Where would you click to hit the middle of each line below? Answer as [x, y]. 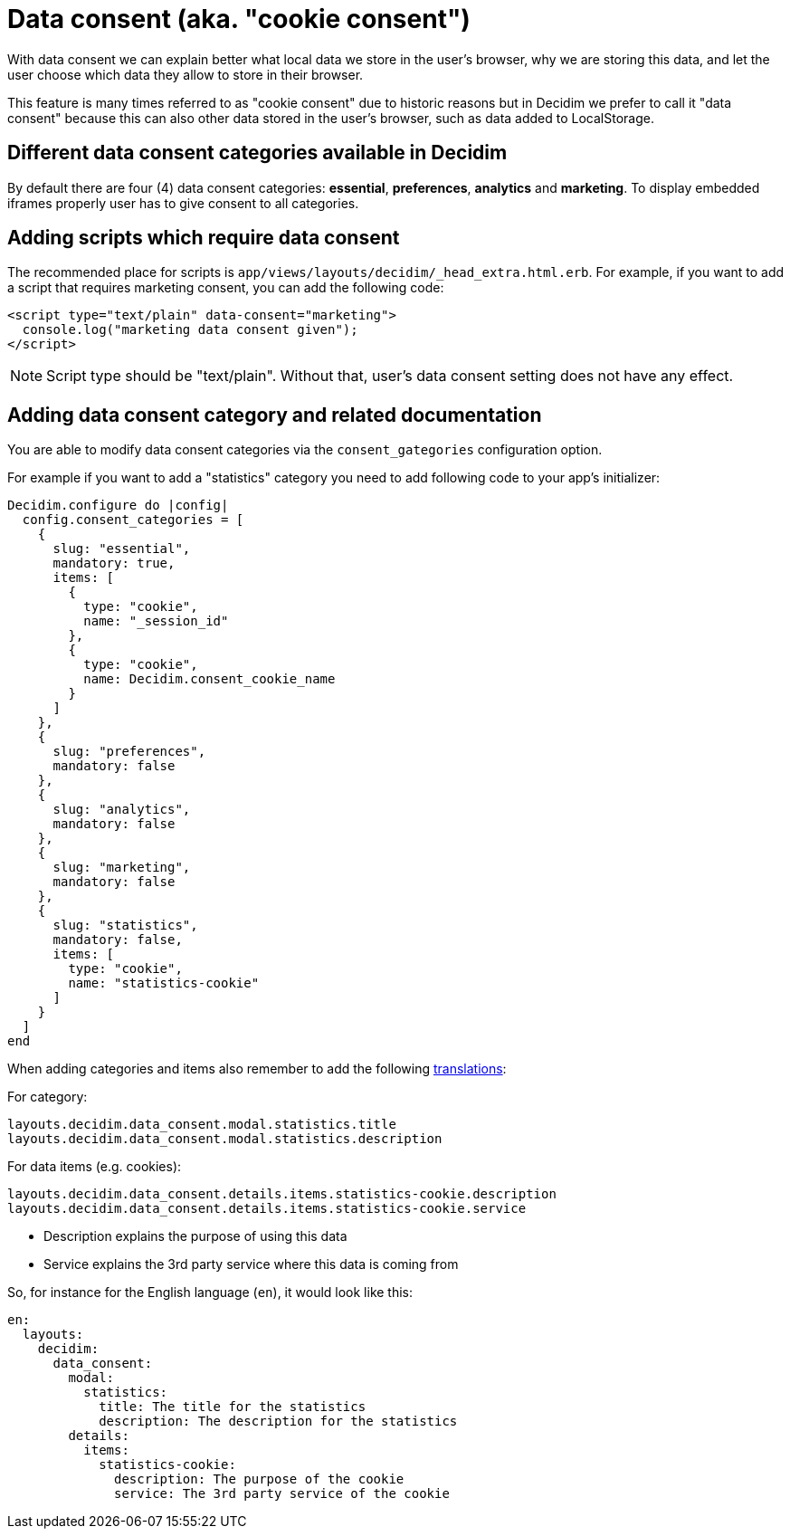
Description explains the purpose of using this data [195, 1236]
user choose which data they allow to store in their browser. [186, 74]
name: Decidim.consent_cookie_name [209, 679]
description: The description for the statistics [278, 1422]
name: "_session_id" [156, 621]
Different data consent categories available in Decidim [257, 153]
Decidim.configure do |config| [118, 506]
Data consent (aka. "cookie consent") [239, 19]
